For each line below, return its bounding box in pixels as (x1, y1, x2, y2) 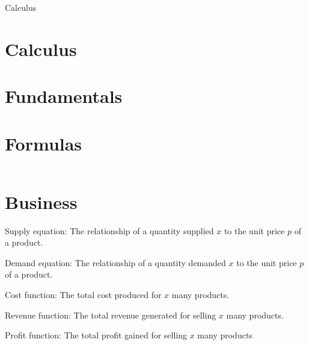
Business (5, 189, 78, 214)
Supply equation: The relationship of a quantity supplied (5, 224, 214, 237)
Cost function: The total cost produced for (5, 288, 162, 300)
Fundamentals (5, 84, 123, 108)
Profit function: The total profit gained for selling (5, 329, 188, 341)
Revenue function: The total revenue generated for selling (5, 308, 216, 321)
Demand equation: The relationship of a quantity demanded (5, 256, 226, 269)
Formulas (5, 131, 82, 155)
